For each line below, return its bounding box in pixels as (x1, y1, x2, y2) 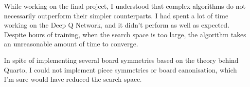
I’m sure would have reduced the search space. (4, 74, 142, 84)
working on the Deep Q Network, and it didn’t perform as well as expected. (4, 20, 230, 30)
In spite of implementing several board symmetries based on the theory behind (4, 55, 239, 65)
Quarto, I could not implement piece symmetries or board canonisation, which (4, 64, 237, 74)
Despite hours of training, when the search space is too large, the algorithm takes (4, 29, 246, 39)
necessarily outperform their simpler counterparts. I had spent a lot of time (4, 10, 229, 20)
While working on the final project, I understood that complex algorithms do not (4, 1, 246, 11)
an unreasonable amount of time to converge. (4, 39, 138, 49)
